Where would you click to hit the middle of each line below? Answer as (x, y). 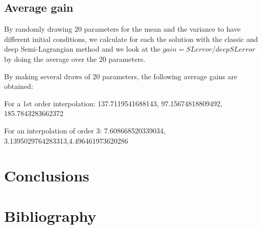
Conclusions (47, 176)
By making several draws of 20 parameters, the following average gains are (121, 76)
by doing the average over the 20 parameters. (75, 59)
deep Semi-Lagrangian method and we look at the (82, 49)
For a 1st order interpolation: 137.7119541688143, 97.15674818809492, (113, 103)
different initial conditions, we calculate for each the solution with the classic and (131, 39)
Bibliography (50, 215)
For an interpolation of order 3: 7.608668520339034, (85, 130)
